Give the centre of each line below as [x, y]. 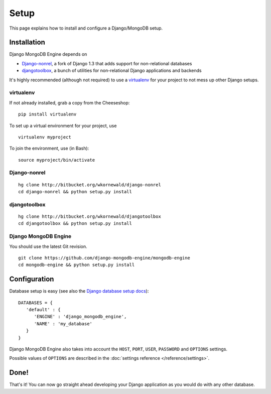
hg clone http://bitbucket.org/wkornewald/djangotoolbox [90, 217]
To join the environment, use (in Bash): [49, 149]
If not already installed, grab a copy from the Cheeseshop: [70, 102]
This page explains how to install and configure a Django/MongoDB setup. [86, 28]
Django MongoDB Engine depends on [48, 54]
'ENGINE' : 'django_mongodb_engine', [80, 317]
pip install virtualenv [47, 114]
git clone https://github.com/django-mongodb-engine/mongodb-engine [104, 258]
